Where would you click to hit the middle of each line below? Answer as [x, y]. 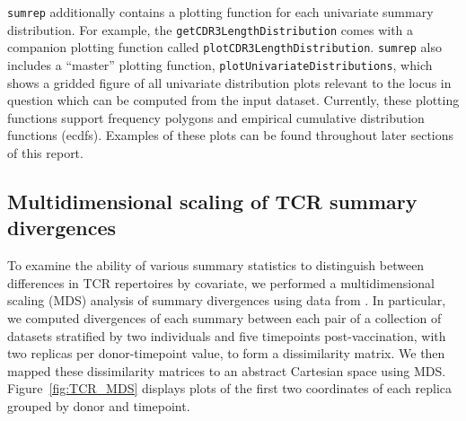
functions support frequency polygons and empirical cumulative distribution [216, 117]
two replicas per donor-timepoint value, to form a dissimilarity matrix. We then [226, 353]
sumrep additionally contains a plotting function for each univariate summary [220, 12]
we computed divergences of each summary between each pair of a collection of [224, 317]
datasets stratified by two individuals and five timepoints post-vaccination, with [227, 335]
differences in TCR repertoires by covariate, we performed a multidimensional [221, 282]
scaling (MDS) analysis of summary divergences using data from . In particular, [227, 300]
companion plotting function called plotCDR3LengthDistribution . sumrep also [224, 47]
